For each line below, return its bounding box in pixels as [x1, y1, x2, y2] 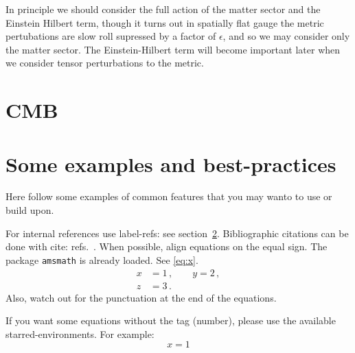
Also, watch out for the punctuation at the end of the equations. [5, 290, 277, 304]
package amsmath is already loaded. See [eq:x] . [5, 252, 198, 267]
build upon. [5, 203, 54, 217]
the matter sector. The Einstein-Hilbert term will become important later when [5, 42, 341, 56]
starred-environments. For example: [5, 326, 154, 341]
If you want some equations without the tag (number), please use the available [5, 313, 336, 328]
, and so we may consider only [222, 29, 350, 43]
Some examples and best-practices [5, 149, 336, 178]
